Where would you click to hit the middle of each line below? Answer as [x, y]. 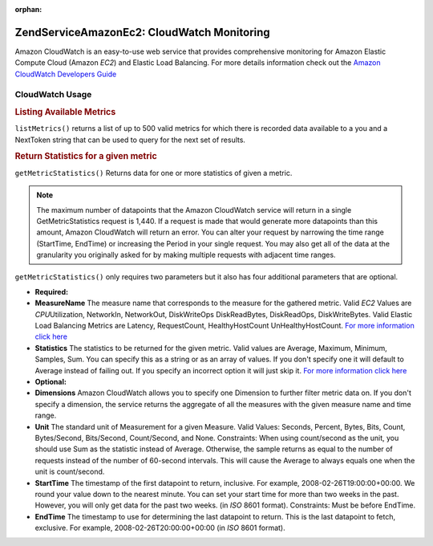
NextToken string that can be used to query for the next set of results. [130, 140]
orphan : [28, 9]
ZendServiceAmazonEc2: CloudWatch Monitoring [142, 32]
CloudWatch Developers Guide [66, 74]
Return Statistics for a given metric [86, 157]
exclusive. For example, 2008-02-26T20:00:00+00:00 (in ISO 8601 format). [160, 528]
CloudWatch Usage [53, 95]
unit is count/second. [70, 472]
